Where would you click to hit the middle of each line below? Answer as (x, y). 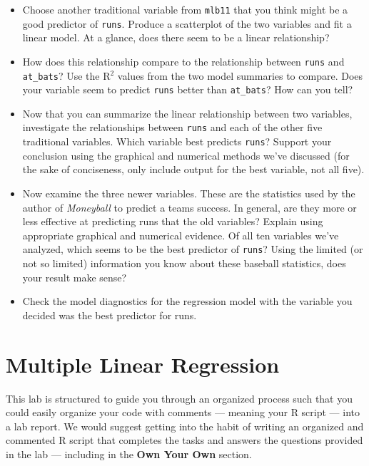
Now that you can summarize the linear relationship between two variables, (187, 113)
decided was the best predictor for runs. (110, 315)
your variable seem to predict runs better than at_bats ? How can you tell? (188, 89)
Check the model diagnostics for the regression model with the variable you (187, 301)
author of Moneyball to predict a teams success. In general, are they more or (189, 207)
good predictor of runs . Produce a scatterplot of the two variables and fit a (187, 23)
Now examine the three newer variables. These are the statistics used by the (189, 193)
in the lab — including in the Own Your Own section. (129, 454)
